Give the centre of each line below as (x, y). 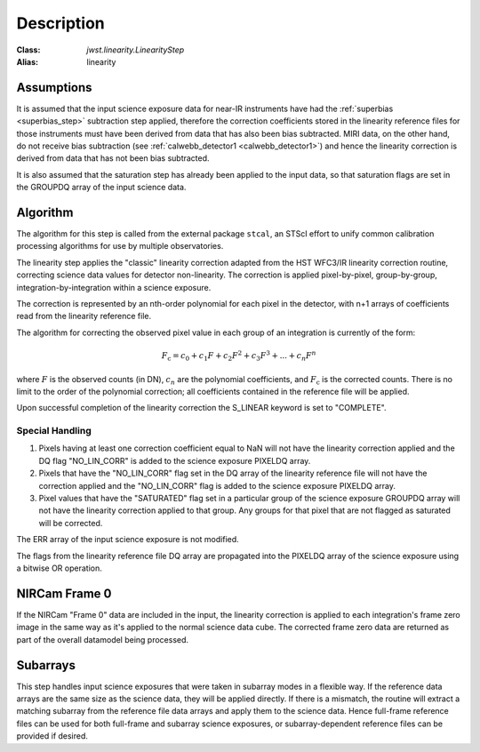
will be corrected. (71, 523)
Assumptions (54, 88)
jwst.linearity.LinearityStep (136, 50)
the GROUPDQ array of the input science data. (101, 188)
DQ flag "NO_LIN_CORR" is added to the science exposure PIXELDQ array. (175, 460)
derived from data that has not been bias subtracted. (113, 158)
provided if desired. (52, 736)
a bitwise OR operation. (59, 568)
